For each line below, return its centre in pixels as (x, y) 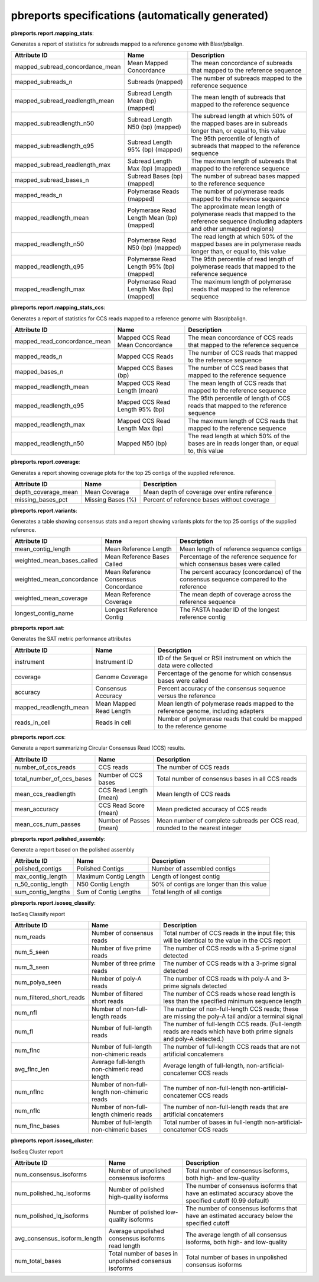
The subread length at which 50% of (242, 116)
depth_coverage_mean (46, 491)
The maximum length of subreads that (244, 161)
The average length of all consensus (236, 1235)
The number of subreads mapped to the (247, 78)
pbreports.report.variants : (44, 510)
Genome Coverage (121, 677)
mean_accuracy (37, 809)
